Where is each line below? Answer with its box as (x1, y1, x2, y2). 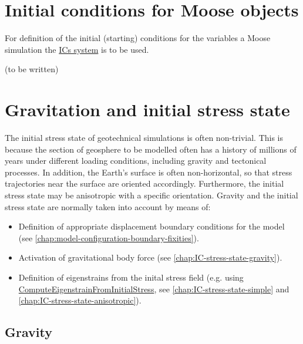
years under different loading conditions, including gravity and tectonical (5, 154, 267, 167)
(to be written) (5, 63, 59, 75)
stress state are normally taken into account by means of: (5, 200, 211, 213)
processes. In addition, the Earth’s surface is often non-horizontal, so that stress (5, 166, 292, 178)
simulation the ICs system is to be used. (5, 43, 149, 55)
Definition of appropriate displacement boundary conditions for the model (18, 220, 285, 232)
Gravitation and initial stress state (5, 97, 290, 122)
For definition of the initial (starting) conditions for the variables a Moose (5, 32, 271, 44)
